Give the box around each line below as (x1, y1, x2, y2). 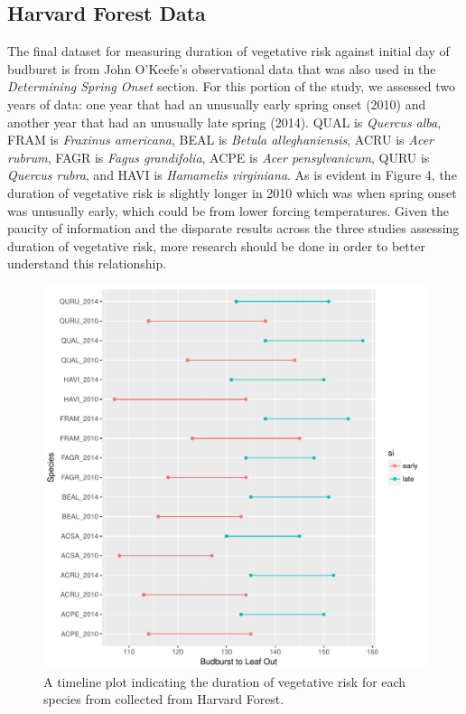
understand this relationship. (7, 254, 167, 273)
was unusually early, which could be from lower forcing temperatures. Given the (7, 201, 450, 220)
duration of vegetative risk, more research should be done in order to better (7, 236, 425, 255)
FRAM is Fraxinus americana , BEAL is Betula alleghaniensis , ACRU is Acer (7, 130, 433, 149)
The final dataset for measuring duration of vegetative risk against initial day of (7, 42, 450, 61)
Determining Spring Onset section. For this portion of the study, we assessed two (7, 77, 456, 96)
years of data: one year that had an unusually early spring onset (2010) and (7, 94, 426, 113)
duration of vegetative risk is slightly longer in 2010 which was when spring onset (7, 183, 457, 202)
